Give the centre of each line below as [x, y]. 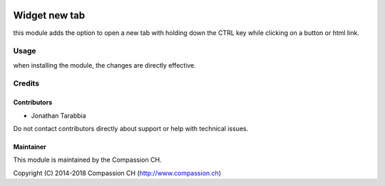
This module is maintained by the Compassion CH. [87, 160]
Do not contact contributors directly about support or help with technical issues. [131, 129]
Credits [26, 83]
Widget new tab [49, 15]
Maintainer [30, 147]
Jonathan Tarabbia [58, 115]
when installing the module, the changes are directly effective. [104, 65]
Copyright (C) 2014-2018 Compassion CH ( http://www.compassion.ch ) [117, 173]
